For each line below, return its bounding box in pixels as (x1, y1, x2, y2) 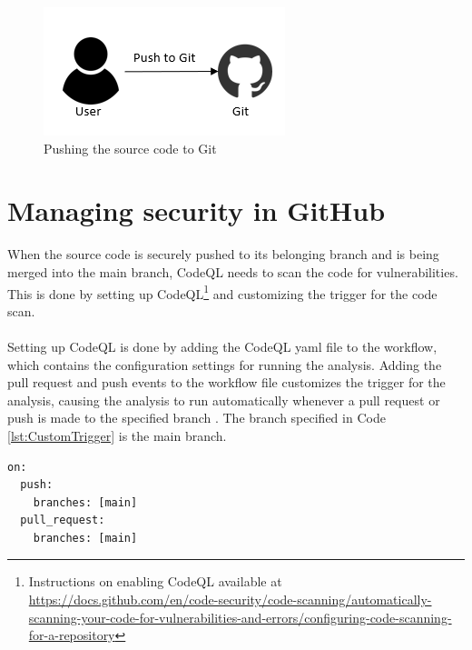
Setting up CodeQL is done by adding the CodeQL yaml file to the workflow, (7, 336, 438, 355)
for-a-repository (28, 625, 115, 645)
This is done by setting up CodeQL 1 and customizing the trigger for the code (7, 281, 438, 303)
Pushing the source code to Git (44, 138, 217, 157)
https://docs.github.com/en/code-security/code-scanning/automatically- (28, 590, 432, 609)
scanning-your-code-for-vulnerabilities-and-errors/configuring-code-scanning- (28, 607, 452, 626)
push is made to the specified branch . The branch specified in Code (7, 408, 386, 427)
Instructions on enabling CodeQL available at (28, 572, 282, 591)
